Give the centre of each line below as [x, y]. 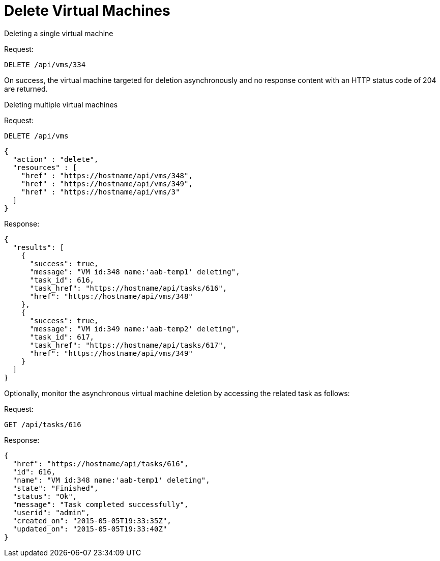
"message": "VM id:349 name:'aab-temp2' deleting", [135, 329]
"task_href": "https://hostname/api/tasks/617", [128, 345]
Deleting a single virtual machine [59, 33]
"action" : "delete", [55, 159]
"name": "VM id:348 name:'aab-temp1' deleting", [111, 480]
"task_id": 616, [62, 280]
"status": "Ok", [45, 496]
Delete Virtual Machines [87, 11]
